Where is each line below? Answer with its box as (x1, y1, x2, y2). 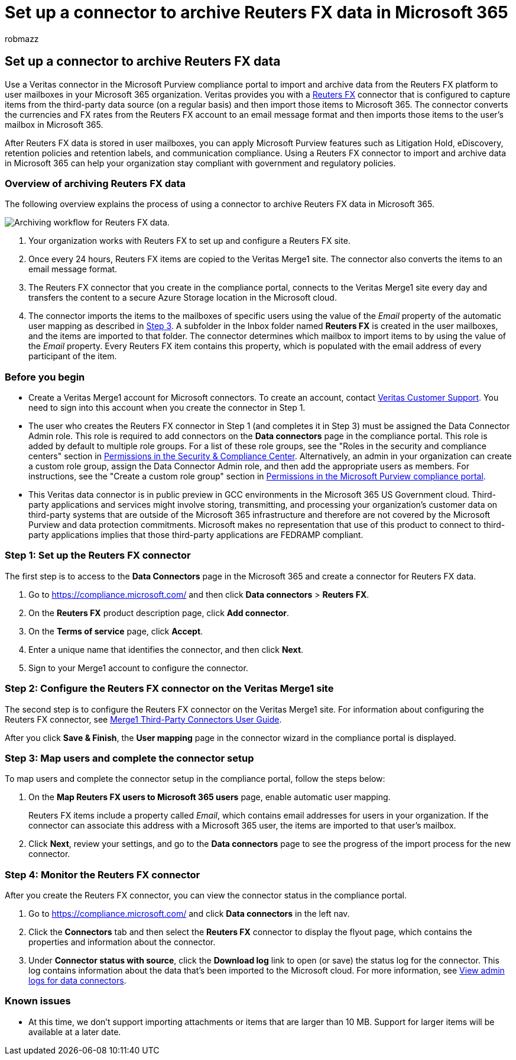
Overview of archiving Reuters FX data (5, 177, 186, 189)
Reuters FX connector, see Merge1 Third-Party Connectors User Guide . (5, 714, 282, 724)
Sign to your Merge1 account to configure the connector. (28, 662, 248, 673)
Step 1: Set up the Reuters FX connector (5, 549, 191, 562)
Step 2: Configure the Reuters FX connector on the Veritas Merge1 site (5, 682, 334, 695)
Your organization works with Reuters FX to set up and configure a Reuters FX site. (28, 236, 351, 246)
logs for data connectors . (28, 975, 126, 986)
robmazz (5, 33, 39, 44)
